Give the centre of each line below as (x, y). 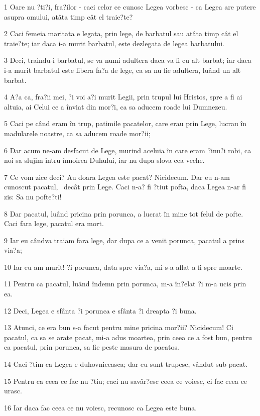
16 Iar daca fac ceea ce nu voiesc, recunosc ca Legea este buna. (101, 407)
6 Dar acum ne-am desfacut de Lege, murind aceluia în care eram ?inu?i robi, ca (128, 150)
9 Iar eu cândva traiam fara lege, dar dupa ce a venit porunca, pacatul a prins (124, 240)
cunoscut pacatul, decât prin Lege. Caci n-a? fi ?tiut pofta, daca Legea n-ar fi (125, 187)
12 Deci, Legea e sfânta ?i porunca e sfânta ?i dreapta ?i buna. (100, 310)
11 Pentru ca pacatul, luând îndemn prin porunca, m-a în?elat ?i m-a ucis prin (125, 284)
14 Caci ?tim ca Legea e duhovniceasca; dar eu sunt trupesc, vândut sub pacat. (126, 364)
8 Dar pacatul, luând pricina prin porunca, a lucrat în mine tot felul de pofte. (124, 213)
